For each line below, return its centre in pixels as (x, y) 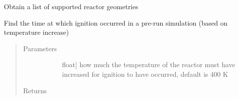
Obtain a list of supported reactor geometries (71, 6)
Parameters (40, 48)
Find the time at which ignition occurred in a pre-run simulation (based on (116, 22)
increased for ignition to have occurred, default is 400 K (145, 74)
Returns (35, 90)
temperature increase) (36, 32)
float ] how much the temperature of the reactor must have (148, 64)
